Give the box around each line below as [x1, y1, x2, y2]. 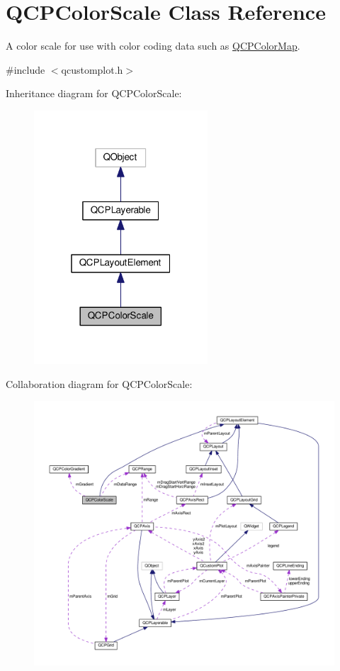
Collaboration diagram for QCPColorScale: [6, 376, 193, 391]
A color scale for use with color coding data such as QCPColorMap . [6, 38, 300, 53]
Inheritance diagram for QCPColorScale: [6, 86, 182, 101]
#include [6, 62, 45, 77]
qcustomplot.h [61, 62, 123, 77]
